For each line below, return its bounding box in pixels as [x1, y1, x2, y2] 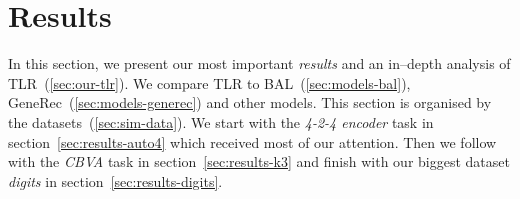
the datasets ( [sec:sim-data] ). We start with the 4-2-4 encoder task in [8, 111, 434, 132]
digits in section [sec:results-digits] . [8, 170, 223, 191]
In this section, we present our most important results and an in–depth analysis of [8, 53, 511, 74]
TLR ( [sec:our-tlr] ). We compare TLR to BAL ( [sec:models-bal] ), [8, 72, 411, 93]
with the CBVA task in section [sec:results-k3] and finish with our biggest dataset [8, 151, 510, 172]
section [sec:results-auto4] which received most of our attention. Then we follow [8, 131, 497, 152]
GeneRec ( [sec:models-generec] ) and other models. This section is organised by [8, 92, 492, 113]
